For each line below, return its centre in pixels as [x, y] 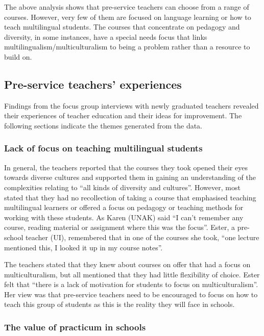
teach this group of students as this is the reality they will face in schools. [119, 304]
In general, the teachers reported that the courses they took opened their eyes [126, 167]
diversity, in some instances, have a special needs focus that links [106, 36]
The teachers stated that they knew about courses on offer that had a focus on [127, 264]
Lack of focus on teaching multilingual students [103, 148]
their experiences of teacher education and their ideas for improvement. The [123, 115]
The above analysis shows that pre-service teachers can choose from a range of [127, 7]
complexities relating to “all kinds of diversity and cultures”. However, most [122, 187]
